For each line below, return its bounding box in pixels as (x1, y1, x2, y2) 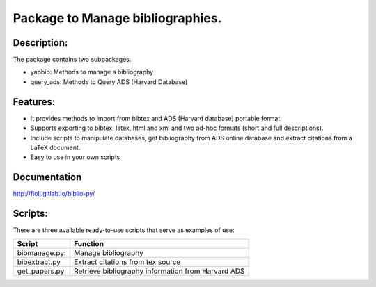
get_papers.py (17, 266, 65, 276)
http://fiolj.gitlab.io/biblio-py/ (13, 190, 95, 198)
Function (73, 238, 104, 248)
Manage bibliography (73, 247, 144, 257)
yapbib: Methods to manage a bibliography (30, 68, 154, 76)
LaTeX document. (30, 143, 81, 151)
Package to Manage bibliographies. (13, 10, 222, 26)
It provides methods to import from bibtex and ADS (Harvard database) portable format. (30, 114, 282, 122)
